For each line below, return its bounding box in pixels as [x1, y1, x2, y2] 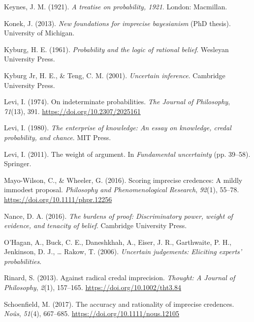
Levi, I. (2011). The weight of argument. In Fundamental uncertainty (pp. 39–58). [4, 148, 251, 159]
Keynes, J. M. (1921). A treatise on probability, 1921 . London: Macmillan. [4, 1, 227, 11]
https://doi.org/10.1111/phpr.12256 [4, 194, 112, 204]
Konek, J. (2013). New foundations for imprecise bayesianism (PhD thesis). [4, 18, 231, 28]
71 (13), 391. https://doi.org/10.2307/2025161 [4, 106, 141, 116]
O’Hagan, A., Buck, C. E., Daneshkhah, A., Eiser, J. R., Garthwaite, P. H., [4, 236, 232, 247]
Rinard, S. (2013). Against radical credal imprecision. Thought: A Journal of [4, 272, 235, 283]
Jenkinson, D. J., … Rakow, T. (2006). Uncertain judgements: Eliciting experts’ [4, 246, 242, 257]
